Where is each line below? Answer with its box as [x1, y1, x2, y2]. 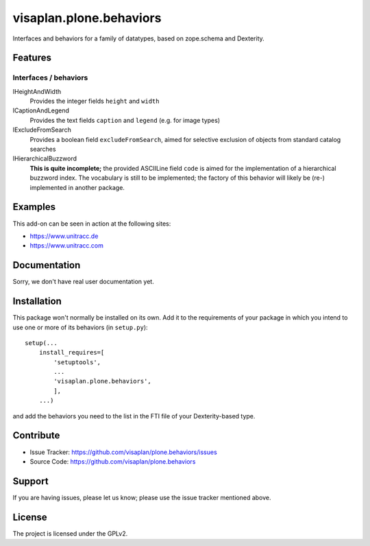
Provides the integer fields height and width [29, 97, 160, 106]
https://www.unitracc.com [29, 241, 104, 250]
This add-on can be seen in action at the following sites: [12, 219, 171, 228]
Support [12, 475, 49, 487]
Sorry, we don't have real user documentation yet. [12, 278, 154, 286]
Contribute [12, 429, 60, 442]
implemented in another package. [29, 183, 125, 191]
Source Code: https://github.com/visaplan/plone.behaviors [29, 457, 196, 466]
